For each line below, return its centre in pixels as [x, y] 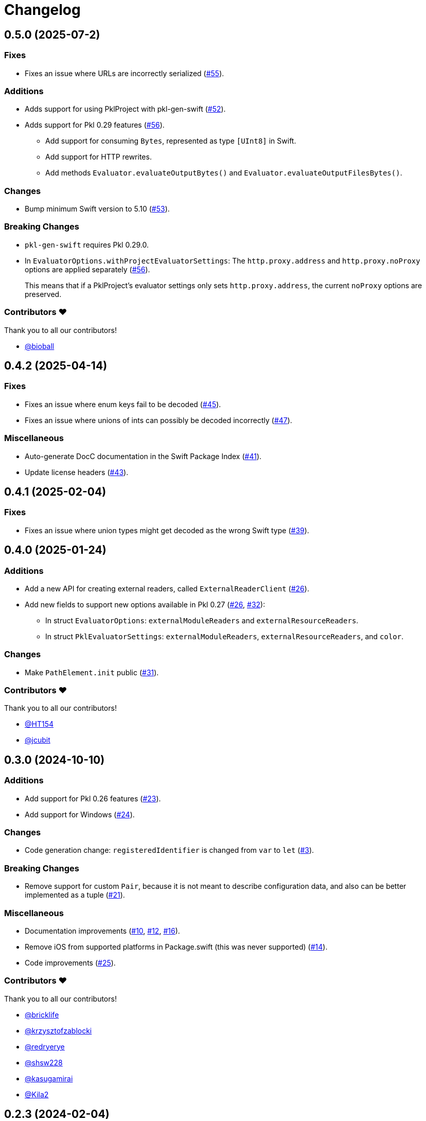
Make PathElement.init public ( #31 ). [92, 672]
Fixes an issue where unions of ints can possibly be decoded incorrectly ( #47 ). [158, 420]
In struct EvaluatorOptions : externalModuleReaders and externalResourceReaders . [202, 620]
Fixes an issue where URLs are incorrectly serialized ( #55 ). [125, 73]
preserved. [43, 294]
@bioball [40, 346]
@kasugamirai [49, 1078]
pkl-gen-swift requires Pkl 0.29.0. [87, 244]
